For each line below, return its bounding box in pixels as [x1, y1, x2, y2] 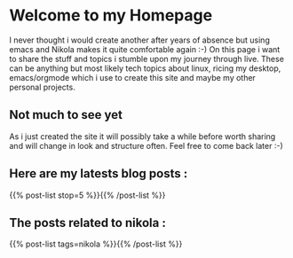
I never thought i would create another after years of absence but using [9, 35, 271, 45]
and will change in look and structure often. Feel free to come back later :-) [9, 140, 284, 151]
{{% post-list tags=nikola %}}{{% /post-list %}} [9, 238, 183, 249]
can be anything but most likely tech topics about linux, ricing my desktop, [9, 63, 281, 74]
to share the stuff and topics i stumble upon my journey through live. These [9, 53, 284, 64]
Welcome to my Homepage [9, 5, 213, 26]
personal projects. [9, 82, 75, 92]
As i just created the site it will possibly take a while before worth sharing [9, 130, 276, 142]
